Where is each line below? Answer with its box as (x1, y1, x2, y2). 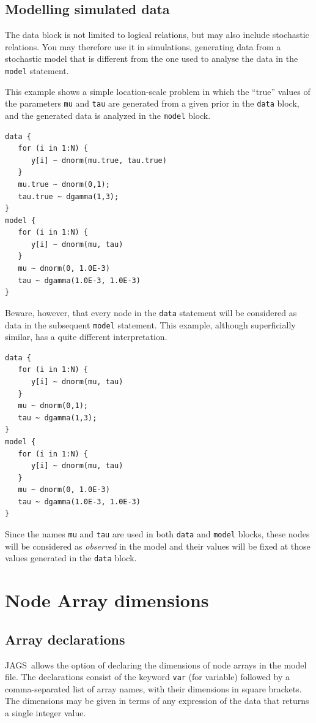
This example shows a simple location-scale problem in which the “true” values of (5, 85, 310, 97)
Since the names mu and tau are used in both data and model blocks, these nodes (5, 528, 310, 540)
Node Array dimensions (5, 588, 209, 613)
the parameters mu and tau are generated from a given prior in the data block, (5, 97, 299, 110)
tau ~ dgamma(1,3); (18, 413, 97, 422)
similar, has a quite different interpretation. (5, 330, 167, 343)
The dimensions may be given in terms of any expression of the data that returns (5, 694, 309, 707)
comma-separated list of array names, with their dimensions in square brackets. (5, 682, 302, 695)
